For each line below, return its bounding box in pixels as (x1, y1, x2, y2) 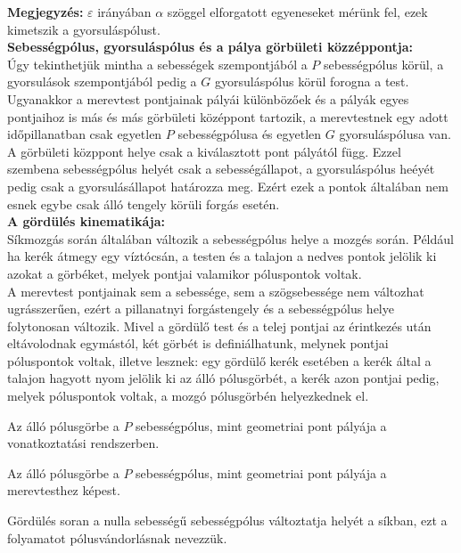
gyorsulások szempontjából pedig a (7, 72, 197, 91)
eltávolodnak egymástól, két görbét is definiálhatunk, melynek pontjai (7, 334, 389, 353)
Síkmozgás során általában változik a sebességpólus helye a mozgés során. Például (7, 229, 454, 248)
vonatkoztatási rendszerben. (7, 434, 160, 452)
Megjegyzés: (7, 3, 84, 20)
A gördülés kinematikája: (7, 212, 165, 231)
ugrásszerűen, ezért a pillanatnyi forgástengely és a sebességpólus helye (7, 299, 394, 318)
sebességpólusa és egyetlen (177, 125, 322, 143)
